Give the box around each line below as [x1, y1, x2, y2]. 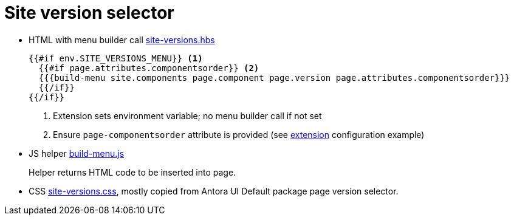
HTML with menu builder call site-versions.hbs [29, 34, 215, 45]
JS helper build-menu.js [29, 148, 125, 159]
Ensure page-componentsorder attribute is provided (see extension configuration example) [53, 129, 425, 140]
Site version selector [4, 2, 174, 23]
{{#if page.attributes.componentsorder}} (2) [38, 63, 259, 73]
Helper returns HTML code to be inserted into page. [29, 167, 236, 177]
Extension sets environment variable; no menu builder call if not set [53, 110, 322, 121]
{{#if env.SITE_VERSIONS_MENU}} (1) [29, 53, 203, 63]
